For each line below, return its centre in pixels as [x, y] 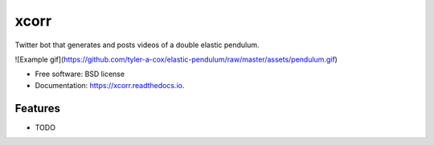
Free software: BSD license [80, 74]
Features [37, 108]
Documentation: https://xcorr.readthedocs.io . [110, 85]
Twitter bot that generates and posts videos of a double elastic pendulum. [137, 45]
